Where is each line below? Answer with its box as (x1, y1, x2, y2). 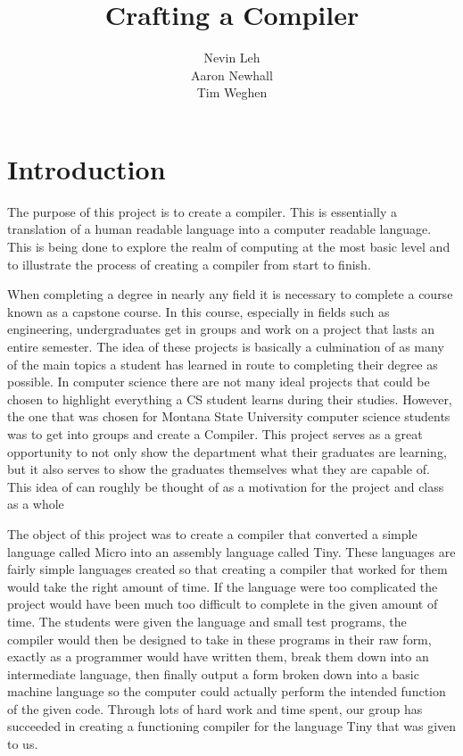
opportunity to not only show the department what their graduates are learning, (7, 442, 447, 461)
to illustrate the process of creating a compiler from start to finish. (7, 254, 371, 273)
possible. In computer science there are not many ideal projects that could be (7, 372, 430, 391)
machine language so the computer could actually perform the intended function (7, 682, 446, 701)
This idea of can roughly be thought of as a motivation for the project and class (7, 477, 444, 495)
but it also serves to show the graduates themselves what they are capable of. (7, 460, 430, 478)
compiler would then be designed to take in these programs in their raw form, (7, 629, 432, 648)
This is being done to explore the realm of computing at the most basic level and (7, 237, 451, 256)
